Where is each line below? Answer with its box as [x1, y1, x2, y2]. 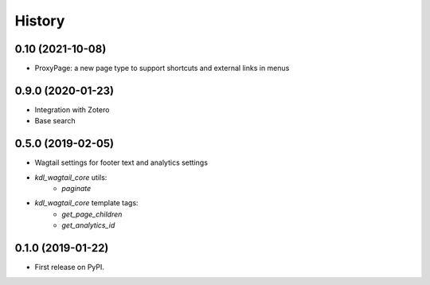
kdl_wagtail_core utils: [34, 172, 107, 182]
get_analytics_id [61, 221, 115, 230]
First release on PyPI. [34, 263, 105, 272]
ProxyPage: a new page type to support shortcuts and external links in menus [34, 64, 290, 73]
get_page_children [61, 209, 123, 219]
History [14, 12, 65, 29]
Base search [34, 116, 76, 126]
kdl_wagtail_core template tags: [34, 198, 139, 208]
